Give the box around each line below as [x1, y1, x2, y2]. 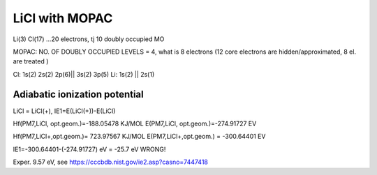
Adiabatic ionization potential [13, 88, 144, 100]
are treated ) [13, 57, 49, 66]
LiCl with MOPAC [13, 10, 113, 26]
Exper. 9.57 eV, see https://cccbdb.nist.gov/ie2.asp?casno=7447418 [13, 158, 209, 167]
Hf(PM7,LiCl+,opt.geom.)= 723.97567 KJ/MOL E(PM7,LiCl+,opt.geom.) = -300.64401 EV [13, 132, 266, 141]
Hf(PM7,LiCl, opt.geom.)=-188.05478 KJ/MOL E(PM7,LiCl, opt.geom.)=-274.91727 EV [13, 119, 257, 128]
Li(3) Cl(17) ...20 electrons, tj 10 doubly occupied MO [13, 35, 165, 43]
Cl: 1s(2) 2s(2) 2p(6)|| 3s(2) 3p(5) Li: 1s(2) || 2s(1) [13, 70, 155, 78]
